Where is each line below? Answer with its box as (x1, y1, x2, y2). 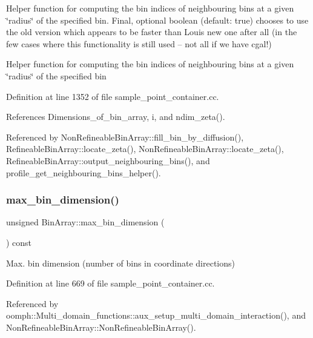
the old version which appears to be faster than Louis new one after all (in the (6, 25, 297, 38)
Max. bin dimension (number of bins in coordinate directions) (6, 256, 236, 269)
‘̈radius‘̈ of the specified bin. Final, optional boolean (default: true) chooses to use (6, 13, 309, 26)
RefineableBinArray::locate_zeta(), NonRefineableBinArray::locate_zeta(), (6, 142, 284, 155)
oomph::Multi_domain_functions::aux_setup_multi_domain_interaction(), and (6, 309, 306, 322)
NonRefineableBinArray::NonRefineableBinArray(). (6, 320, 196, 333)
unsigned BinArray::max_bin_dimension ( (6, 216, 165, 228)
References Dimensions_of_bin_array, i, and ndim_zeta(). (6, 110, 225, 123)
